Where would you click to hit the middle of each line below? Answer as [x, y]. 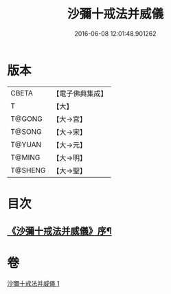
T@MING [25, 157]
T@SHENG [28, 170]
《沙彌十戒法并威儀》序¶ [59, 231]
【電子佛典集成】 [80, 93]
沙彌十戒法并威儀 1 [33, 284]
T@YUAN [26, 144]
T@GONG [26, 119]
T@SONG [26, 131]
